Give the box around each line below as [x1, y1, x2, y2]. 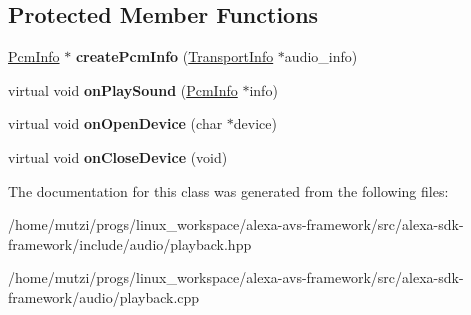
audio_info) [284, 46, 358, 67]
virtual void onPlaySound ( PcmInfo [8, 79, 238, 100]
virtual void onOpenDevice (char [8, 113, 223, 134]
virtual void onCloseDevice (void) [8, 146, 228, 167]
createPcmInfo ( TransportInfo [75, 46, 274, 67]
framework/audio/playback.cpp [8, 286, 200, 307]
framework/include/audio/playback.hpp [8, 233, 252, 254]
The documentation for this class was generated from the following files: [8, 180, 449, 201]
